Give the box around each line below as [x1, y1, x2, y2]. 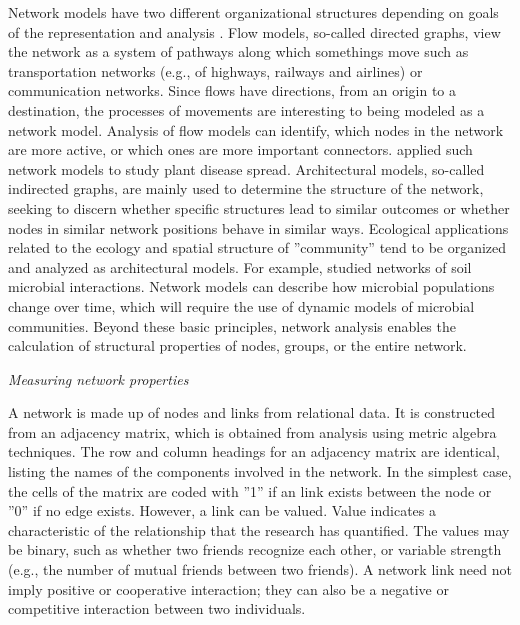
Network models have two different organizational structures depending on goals [8, 2, 499, 22]
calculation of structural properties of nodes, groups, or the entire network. [8, 335, 467, 356]
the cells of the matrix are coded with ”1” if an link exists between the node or [8, 480, 492, 501]
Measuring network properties [8, 368, 189, 389]
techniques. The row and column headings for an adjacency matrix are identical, [8, 441, 500, 462]
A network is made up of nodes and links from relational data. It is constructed [8, 402, 496, 423]
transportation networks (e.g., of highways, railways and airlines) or [8, 60, 423, 81]
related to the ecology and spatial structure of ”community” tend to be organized [8, 237, 507, 258]
